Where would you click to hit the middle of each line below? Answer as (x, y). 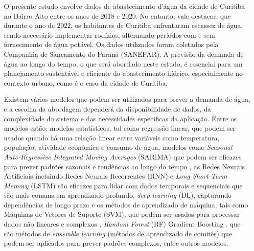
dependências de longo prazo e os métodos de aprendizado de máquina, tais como (126, 204)
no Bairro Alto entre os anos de (51, 15)
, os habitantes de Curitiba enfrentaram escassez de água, (157, 25)
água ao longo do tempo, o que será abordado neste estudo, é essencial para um (123, 63)
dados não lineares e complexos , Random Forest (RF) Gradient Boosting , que (122, 224)
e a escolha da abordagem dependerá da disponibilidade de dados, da (108, 108)
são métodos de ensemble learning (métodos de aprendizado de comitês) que (118, 233)
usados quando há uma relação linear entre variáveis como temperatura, (112, 137)
